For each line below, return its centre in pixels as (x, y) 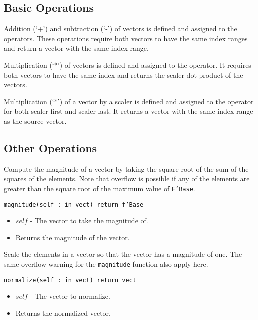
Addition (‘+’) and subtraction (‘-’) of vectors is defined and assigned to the (121, 28)
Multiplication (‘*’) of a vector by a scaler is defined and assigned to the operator (129, 101)
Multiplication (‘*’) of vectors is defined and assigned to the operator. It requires (128, 64)
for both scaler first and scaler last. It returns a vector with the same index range (129, 111)
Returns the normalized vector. (63, 313)
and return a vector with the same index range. (76, 48)
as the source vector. (35, 120)
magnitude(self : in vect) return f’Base (74, 205)
